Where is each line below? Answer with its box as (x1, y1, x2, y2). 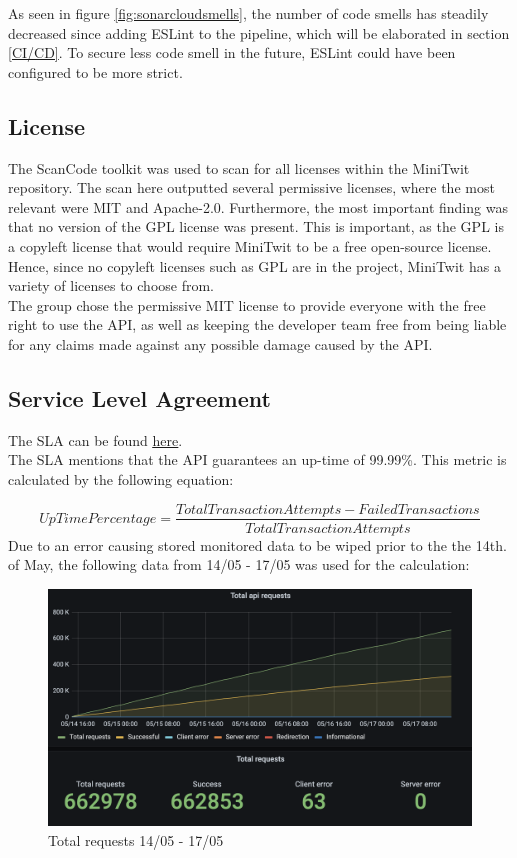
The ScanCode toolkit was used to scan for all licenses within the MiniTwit (8, 157, 470, 178)
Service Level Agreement (8, 382, 271, 413)
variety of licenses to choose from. (8, 275, 214, 296)
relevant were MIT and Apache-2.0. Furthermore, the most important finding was (8, 196, 508, 217)
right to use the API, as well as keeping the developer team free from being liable (8, 314, 507, 335)
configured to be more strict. (8, 61, 183, 82)
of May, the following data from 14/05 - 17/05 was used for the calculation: (8, 554, 470, 575)
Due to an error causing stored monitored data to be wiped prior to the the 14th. (8, 534, 507, 555)
